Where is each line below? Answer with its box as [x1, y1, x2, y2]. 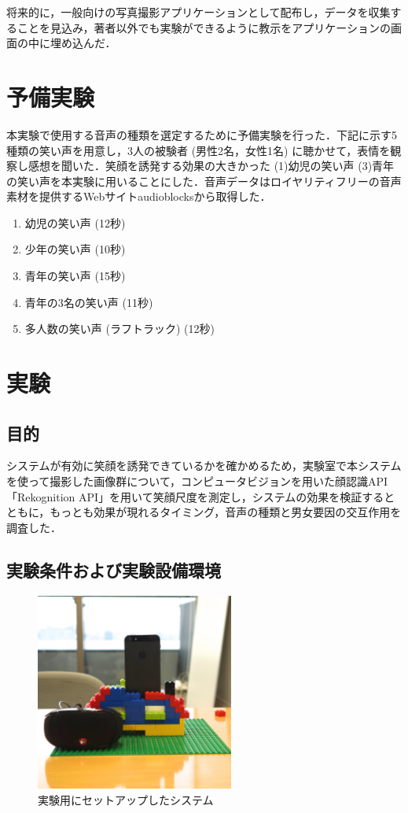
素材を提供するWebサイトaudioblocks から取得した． [6, 188, 271, 205]
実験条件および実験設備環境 [6, 557, 221, 582]
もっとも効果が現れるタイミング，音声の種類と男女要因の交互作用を [50, 504, 402, 520]
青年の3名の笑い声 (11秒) [24, 294, 153, 310]
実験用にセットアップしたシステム [38, 791, 214, 807]
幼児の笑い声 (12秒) [24, 214, 126, 231]
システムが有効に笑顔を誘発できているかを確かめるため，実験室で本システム [6, 457, 402, 474]
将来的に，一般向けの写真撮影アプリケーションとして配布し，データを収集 [6, 4, 391, 20]
